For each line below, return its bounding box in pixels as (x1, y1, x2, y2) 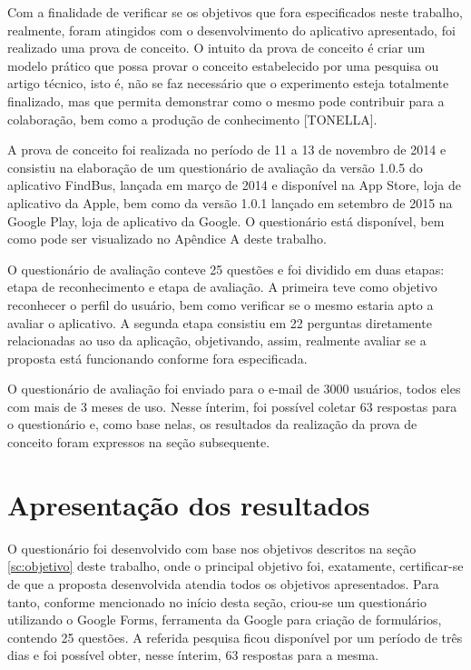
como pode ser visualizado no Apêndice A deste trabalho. (7, 229, 327, 248)
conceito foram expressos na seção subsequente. (7, 433, 270, 452)
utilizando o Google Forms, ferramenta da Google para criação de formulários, (7, 610, 442, 629)
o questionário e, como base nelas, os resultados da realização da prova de (7, 415, 417, 434)
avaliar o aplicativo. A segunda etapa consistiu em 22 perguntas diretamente (7, 313, 432, 332)
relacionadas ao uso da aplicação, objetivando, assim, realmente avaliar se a (7, 331, 427, 350)
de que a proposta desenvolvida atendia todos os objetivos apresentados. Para (7, 574, 439, 593)
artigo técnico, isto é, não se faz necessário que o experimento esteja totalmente (7, 74, 449, 93)
